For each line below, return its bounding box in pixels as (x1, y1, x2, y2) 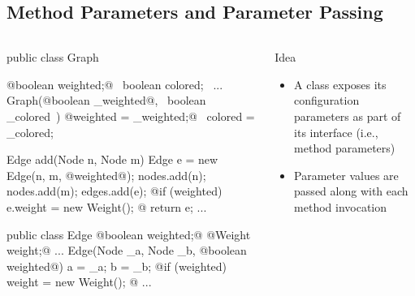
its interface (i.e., (294, 123, 378, 140)
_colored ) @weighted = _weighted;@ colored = (6, 107, 255, 124)
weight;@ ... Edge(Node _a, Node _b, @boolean (6, 242, 247, 259)
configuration (294, 92, 360, 109)
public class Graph (6, 49, 99, 66)
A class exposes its (294, 75, 387, 92)
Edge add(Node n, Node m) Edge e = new (6, 151, 218, 168)
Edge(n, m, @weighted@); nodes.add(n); (6, 166, 206, 183)
